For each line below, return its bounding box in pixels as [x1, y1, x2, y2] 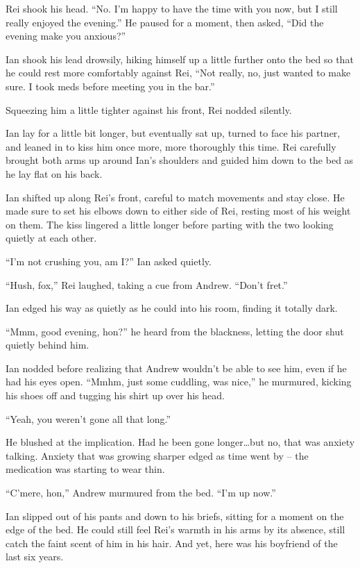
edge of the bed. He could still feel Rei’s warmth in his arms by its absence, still [6, 522, 345, 537]
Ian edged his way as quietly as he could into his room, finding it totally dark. [6, 301, 338, 315]
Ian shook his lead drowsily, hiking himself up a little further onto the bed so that [6, 51, 354, 66]
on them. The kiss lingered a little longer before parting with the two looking [6, 217, 334, 231]
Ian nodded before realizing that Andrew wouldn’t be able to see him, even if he [6, 360, 347, 375]
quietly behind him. [6, 337, 89, 352]
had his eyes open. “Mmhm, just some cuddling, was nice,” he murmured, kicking [6, 374, 352, 389]
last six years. [6, 549, 64, 564]
